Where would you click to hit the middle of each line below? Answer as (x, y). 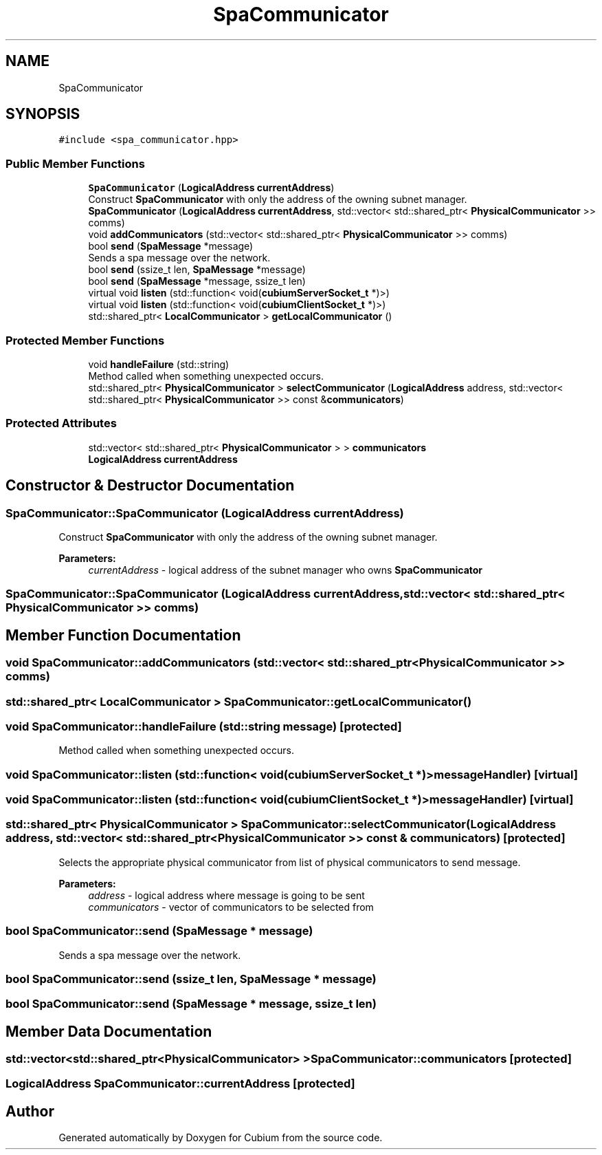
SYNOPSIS (43, 114)
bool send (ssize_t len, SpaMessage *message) (197, 270)
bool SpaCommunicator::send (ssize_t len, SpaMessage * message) (191, 979)
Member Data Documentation (109, 1031)
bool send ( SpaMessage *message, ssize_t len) (197, 281)
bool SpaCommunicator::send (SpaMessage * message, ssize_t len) (191, 1004)
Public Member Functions (75, 163)
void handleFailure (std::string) (159, 364)
